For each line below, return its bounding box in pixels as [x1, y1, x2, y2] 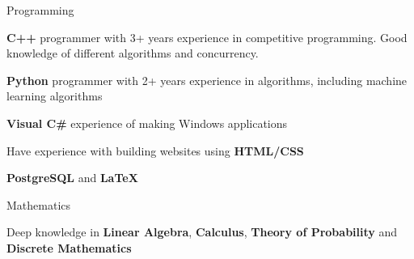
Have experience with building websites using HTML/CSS [6, 142, 304, 159]
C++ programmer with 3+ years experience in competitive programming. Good [6, 28, 408, 45]
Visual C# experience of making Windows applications [6, 114, 288, 131]
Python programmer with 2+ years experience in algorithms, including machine [6, 71, 408, 88]
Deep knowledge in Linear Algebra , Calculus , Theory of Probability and [6, 223, 398, 240]
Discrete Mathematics [6, 239, 132, 256]
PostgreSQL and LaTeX [6, 169, 138, 186]
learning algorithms [6, 87, 103, 104]
